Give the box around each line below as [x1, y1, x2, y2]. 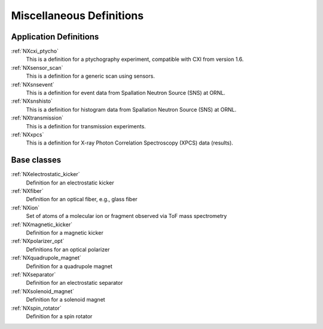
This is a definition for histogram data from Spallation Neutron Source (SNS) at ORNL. [26, 106, 237, 113]
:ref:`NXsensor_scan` [11, 64, 63, 71]
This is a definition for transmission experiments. [26, 122, 146, 130]
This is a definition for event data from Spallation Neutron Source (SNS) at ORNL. [26, 90, 226, 97]
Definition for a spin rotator [26, 312, 93, 319]
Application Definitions [11, 32, 99, 42]
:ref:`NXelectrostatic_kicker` [11, 171, 80, 178]
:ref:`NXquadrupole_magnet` [11, 254, 82, 262]
